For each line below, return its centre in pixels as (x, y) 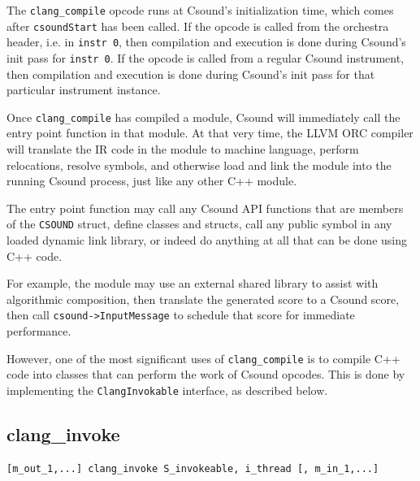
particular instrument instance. (84, 90)
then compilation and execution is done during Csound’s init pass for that (191, 74)
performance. (39, 331)
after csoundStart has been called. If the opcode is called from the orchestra (198, 26)
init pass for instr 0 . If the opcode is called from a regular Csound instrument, (206, 57)
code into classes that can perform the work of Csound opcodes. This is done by (206, 374)
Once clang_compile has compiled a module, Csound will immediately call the (204, 117)
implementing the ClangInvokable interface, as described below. (167, 390)
